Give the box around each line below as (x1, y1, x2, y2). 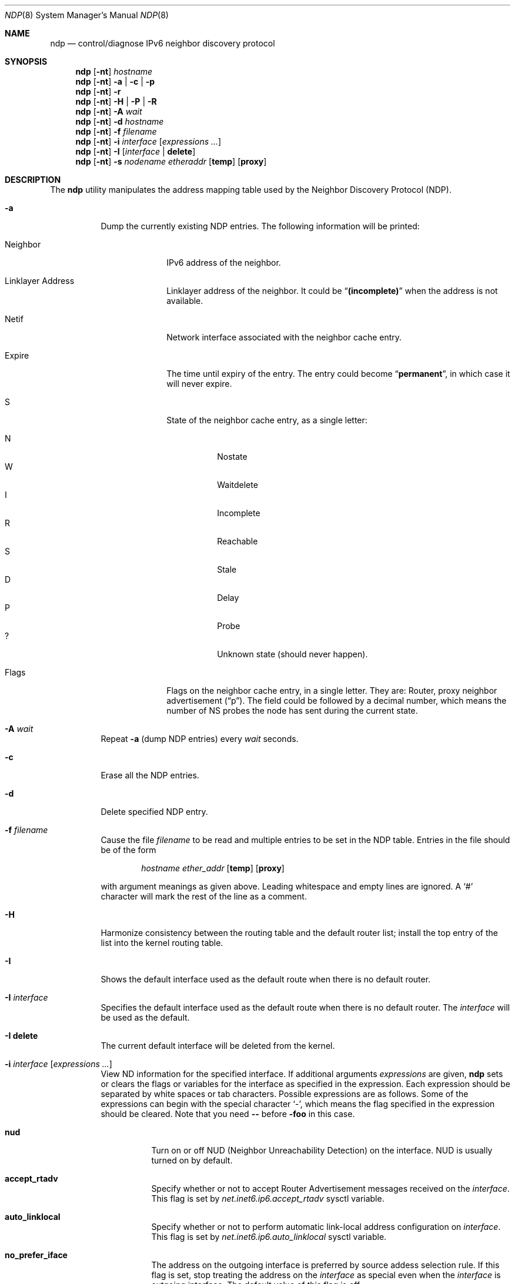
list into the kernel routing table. (101, 938, 223, 948)
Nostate (217, 452, 248, 462)
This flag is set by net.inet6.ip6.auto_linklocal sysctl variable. (151, 1232, 387, 1242)
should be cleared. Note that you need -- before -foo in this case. (101, 1109, 355, 1119)
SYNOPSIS (5, 56, 48, 66)
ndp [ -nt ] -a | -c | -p (75, 76, 155, 86)
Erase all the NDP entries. (101, 770, 199, 780)
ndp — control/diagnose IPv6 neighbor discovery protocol (50, 38, 275, 48)
